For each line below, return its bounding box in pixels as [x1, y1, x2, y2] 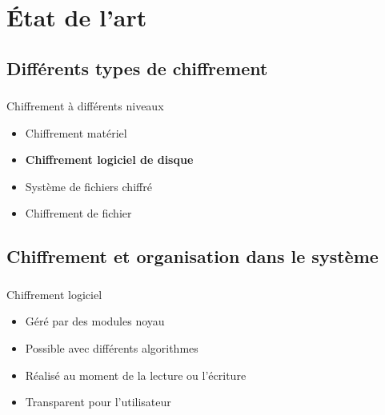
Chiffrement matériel [25, 124, 127, 141]
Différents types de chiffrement [6, 55, 268, 80]
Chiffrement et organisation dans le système [6, 244, 379, 269]
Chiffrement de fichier [25, 205, 132, 221]
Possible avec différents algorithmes [25, 339, 199, 356]
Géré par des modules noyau [25, 313, 165, 329]
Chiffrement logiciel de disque [25, 151, 194, 168]
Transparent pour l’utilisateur [25, 393, 171, 410]
